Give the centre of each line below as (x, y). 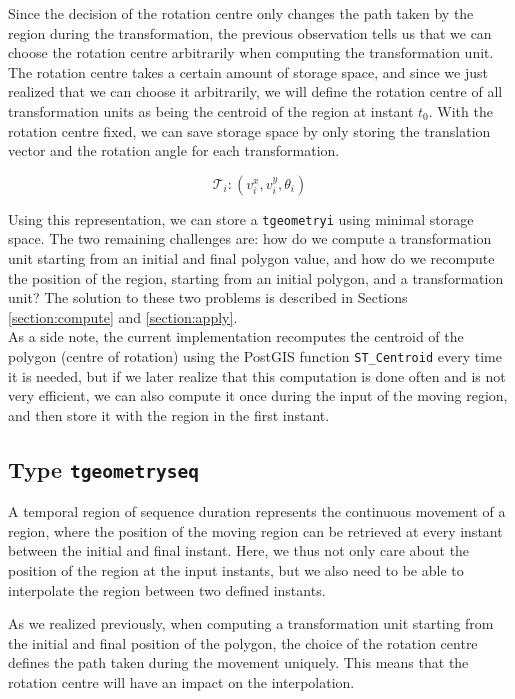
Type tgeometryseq (103, 468)
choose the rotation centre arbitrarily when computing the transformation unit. (251, 52)
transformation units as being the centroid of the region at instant (211, 110)
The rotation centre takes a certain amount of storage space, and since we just (248, 71)
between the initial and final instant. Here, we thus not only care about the (239, 550)
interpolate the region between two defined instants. (167, 589)
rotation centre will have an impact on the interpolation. (181, 681)
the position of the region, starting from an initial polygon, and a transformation (256, 277)
